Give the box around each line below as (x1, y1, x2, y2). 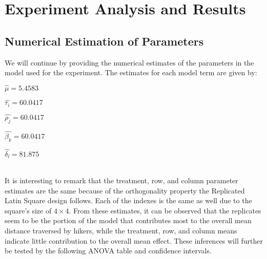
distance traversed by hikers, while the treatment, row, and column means (5, 225, 237, 235)
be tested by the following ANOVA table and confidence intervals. (5, 245, 212, 256)
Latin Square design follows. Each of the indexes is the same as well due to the (5, 195, 252, 206)
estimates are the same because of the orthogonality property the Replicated (5, 185, 245, 196)
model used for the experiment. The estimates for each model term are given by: (5, 67, 257, 78)
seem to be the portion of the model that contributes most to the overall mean (5, 215, 252, 226)
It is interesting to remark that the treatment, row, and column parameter (5, 175, 238, 185)
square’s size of (5, 205, 52, 215)
